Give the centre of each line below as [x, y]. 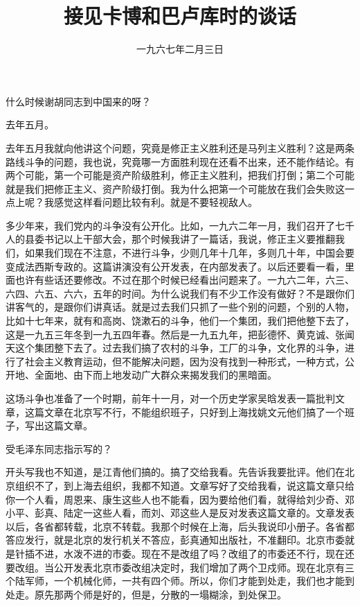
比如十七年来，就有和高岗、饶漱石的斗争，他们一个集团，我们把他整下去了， [180, 321]
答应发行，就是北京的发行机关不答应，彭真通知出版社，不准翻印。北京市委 [175, 540]
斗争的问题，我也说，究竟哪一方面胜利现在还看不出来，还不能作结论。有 [189, 161]
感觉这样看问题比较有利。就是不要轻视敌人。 [155, 202]
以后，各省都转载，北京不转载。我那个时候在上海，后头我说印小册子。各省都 [180, 526]
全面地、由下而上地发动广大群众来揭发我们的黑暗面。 [155, 375]
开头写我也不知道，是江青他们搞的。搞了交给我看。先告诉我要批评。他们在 [175, 472]
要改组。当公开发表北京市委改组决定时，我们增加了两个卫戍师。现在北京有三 [180, 567]
